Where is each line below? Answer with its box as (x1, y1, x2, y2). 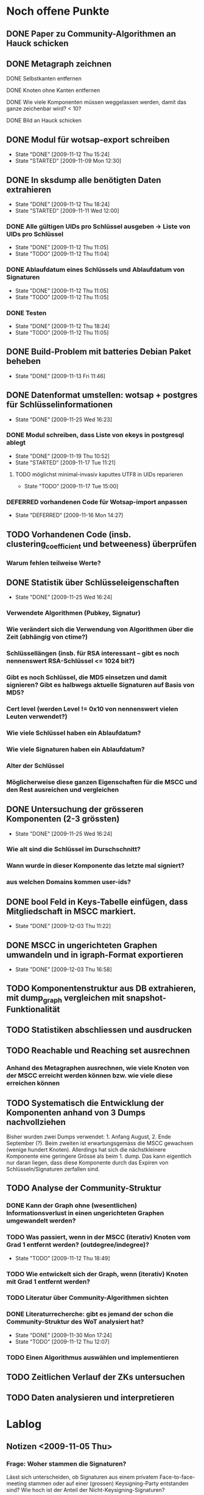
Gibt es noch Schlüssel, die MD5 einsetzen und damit (6, 673, 167, 682)
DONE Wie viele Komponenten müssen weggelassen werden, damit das (6, 99, 187, 106)
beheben (6, 356, 41, 366)
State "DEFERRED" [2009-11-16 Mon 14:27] (15, 512, 124, 519)
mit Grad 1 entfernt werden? (6, 1277, 90, 1286)
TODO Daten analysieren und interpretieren (6, 1393, 175, 1403)
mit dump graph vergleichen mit (6, 993, 125, 1005)
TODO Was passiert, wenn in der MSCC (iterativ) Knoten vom (6, 1233, 191, 1241)
